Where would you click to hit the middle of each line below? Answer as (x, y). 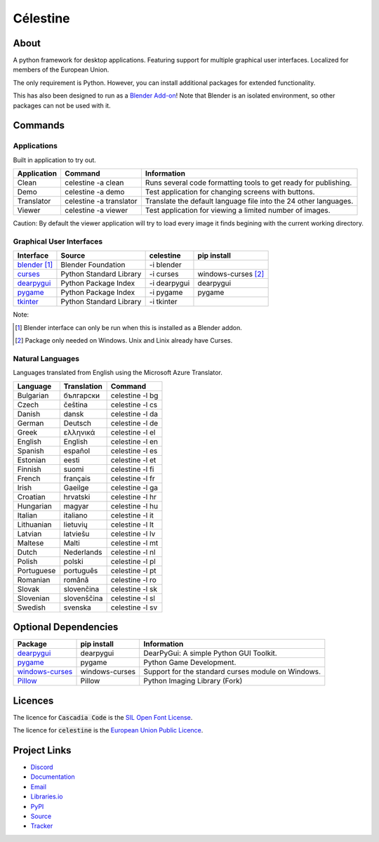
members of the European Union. (61, 70)
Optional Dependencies (66, 627)
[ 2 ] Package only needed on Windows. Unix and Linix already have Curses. (124, 341)
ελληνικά (79, 432)
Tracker (42, 826)
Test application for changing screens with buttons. (230, 192)
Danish (29, 414)
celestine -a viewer (96, 211)
